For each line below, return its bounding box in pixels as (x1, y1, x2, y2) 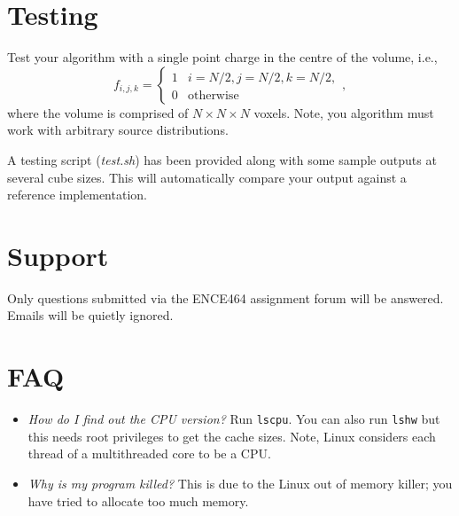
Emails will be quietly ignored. (7, 306, 174, 324)
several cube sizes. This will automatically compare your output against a (7, 168, 407, 186)
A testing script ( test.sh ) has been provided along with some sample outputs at (7, 150, 437, 168)
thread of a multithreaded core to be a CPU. (27, 444, 271, 463)
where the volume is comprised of (7, 103, 189, 121)
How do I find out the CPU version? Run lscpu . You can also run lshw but (27, 410, 440, 428)
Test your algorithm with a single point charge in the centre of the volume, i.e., (7, 48, 438, 66)
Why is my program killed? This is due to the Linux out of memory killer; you (27, 473, 453, 492)
